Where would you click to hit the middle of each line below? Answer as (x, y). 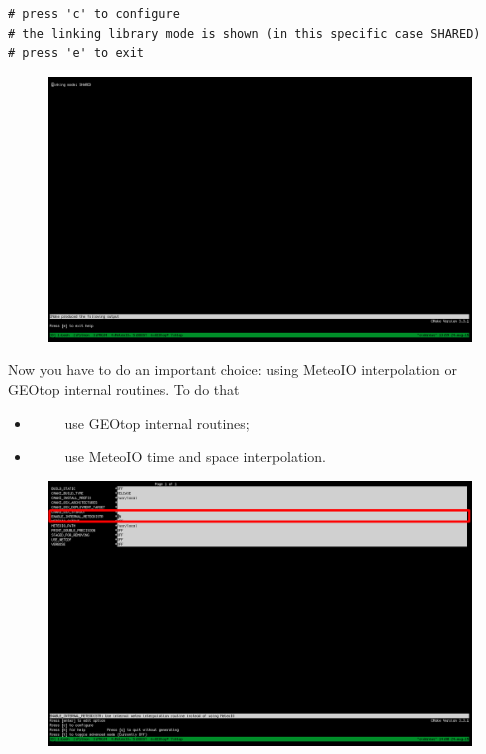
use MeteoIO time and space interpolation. (195, 456)
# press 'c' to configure (94, 14)
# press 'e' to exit (76, 53)
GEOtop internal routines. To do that (124, 388)
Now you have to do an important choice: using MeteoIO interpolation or (232, 369)
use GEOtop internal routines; (157, 422)
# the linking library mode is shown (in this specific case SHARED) (244, 33)
